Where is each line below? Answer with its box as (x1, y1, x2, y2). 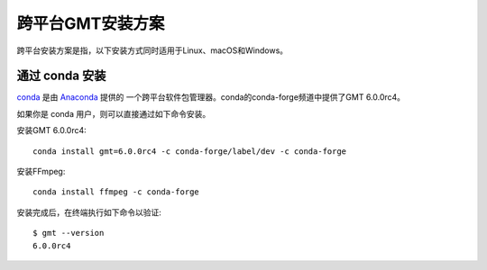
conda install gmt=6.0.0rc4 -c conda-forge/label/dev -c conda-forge (32, 146, 347, 157)
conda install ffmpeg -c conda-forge (32, 187, 200, 197)
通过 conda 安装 (16, 68, 106, 84)
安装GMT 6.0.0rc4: (16, 125, 87, 136)
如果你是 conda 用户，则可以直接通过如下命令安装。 (16, 108, 211, 119)
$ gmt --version (32, 228, 105, 238)
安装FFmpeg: (16, 166, 66, 177)
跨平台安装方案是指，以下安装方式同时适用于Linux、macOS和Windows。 (16, 45, 289, 56)
